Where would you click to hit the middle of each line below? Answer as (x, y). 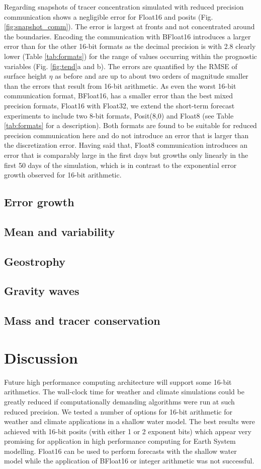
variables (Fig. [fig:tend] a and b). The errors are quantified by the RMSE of (121, 66)
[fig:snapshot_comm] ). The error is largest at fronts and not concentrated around (129, 26)
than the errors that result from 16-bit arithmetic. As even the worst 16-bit (120, 85)
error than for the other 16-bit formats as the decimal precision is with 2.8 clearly (130, 46)
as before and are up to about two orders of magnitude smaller (152, 76)
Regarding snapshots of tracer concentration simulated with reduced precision (124, 7)
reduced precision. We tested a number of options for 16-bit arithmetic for (118, 411)
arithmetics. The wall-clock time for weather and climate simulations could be (124, 392)
